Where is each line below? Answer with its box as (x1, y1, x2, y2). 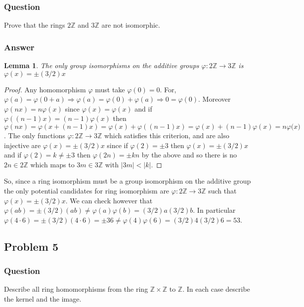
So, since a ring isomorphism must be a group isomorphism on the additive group (4, 176, 251, 186)
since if (107, 140, 128, 150)
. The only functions (4, 130, 65, 140)
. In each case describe (182, 284, 250, 294)
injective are (4, 140, 41, 150)
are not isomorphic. (101, 20, 160, 30)
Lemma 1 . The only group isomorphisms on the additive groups (4, 60, 199, 71)
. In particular (193, 205, 236, 215)
